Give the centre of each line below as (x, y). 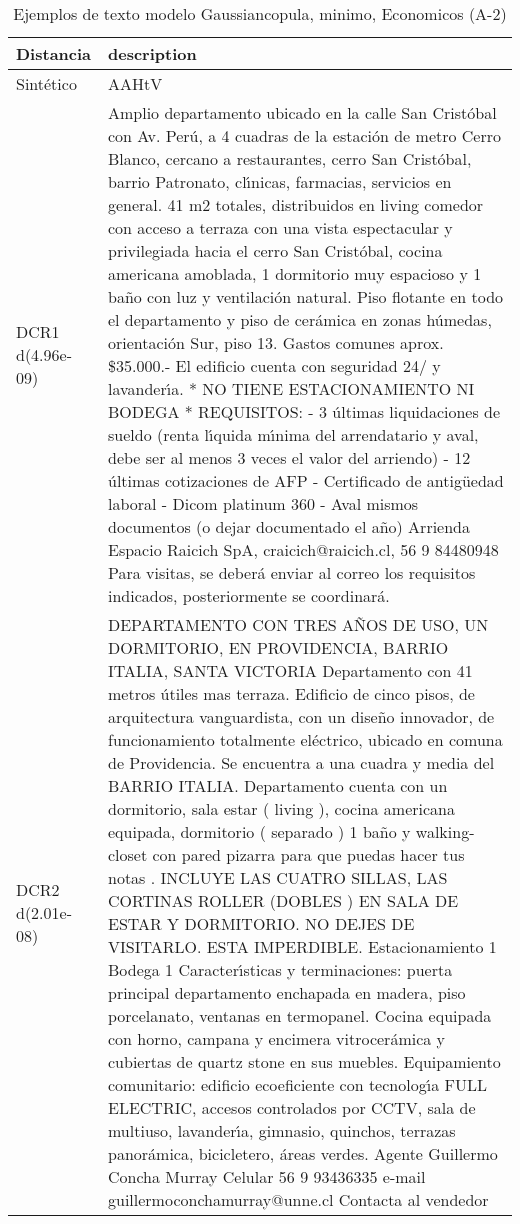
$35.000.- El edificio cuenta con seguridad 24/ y (274, 365)
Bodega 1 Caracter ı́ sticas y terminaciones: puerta (280, 969)
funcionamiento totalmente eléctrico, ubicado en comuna (305, 739)
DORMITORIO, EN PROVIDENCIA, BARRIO (278, 647)
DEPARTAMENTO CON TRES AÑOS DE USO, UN (298, 624)
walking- (445, 831)
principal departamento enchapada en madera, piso (286, 992)
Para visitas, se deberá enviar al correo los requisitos (291, 572)
